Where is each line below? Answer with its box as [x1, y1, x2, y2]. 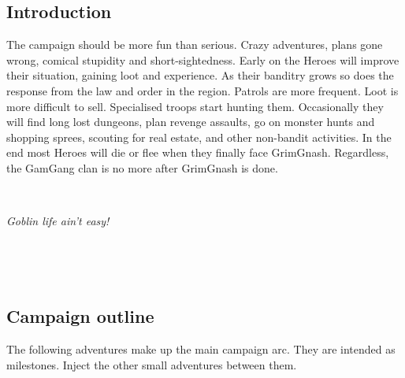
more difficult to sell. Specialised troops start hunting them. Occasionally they [6, 98, 384, 114]
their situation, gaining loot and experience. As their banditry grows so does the [6, 67, 394, 83]
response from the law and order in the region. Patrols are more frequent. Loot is [6, 82, 399, 98]
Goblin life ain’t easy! [6, 213, 110, 229]
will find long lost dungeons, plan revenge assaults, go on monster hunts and [6, 113, 375, 130]
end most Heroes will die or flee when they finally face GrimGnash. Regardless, [6, 144, 389, 161]
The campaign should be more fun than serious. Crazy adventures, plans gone [6, 36, 383, 53]
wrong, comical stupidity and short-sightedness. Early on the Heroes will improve [6, 51, 399, 68]
